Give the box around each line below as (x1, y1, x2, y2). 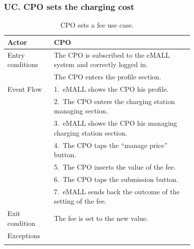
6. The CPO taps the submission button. (54, 174, 179, 184)
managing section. (54, 106, 108, 116)
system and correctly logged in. (54, 59, 148, 70)
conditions (7, 59, 38, 70)
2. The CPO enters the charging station (54, 96, 175, 106)
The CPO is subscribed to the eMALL (54, 49, 170, 60)
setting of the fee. (54, 196, 107, 206)
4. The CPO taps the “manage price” (54, 140, 168, 150)
